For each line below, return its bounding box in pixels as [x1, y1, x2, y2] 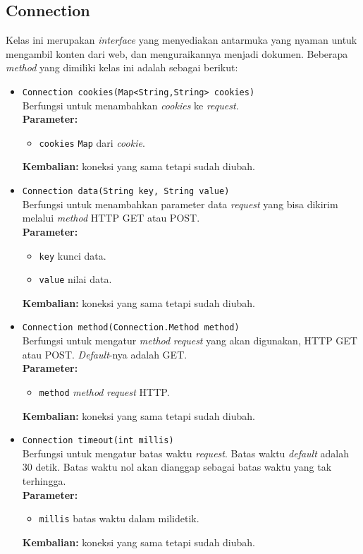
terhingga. [22, 473, 66, 488]
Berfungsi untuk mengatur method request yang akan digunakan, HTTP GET [22, 333, 357, 348]
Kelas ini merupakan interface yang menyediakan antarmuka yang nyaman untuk [6, 32, 357, 47]
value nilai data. [39, 272, 112, 287]
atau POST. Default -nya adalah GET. [22, 347, 187, 361]
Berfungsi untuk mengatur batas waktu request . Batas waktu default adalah [22, 445, 349, 460]
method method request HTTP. [39, 384, 170, 399]
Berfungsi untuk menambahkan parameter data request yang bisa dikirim [22, 196, 338, 211]
